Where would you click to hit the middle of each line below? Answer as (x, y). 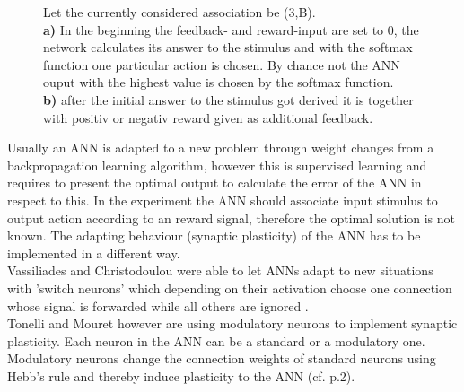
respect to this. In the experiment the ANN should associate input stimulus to (223, 200)
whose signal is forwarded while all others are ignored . (158, 305)
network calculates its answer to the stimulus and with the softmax (228, 47)
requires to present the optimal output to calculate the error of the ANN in (214, 183)
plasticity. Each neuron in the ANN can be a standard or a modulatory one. (216, 340)
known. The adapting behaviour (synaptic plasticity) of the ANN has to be (214, 235)
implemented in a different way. (94, 253)
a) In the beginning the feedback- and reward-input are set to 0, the (231, 29)
